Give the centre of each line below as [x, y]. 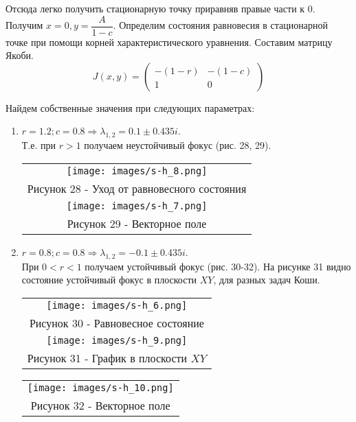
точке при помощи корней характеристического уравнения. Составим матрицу [169, 42]
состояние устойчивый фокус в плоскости [109, 280]
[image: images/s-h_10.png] [100, 387]
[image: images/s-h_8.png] [137, 171]
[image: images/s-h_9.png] [117, 340]
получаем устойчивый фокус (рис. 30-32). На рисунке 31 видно [218, 266]
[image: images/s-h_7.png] [137, 206]
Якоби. [20, 55]
